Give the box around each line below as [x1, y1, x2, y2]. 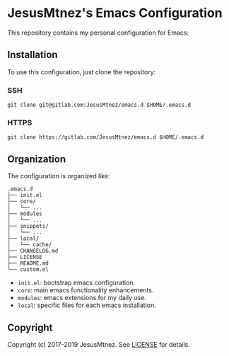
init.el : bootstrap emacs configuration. [17, 278, 136, 287]
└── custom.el [7, 266, 49, 273]
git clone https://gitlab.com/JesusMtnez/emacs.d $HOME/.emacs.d [7, 134, 204, 141]
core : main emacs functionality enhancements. [17, 286, 154, 294]
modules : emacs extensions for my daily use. [17, 294, 147, 302]
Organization [7, 153, 66, 165]
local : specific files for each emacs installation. [17, 301, 157, 309]
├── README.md [7, 260, 49, 267]
